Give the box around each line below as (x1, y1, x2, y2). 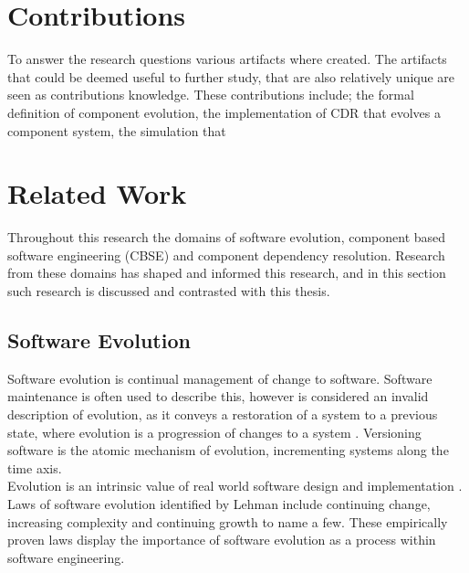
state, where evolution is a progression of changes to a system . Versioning (7, 422, 422, 441)
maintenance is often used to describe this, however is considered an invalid (7, 387, 429, 406)
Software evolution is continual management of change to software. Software (7, 368, 433, 387)
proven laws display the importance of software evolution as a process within (7, 530, 436, 549)
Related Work (7, 175, 187, 212)
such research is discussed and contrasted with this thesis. (7, 281, 330, 300)
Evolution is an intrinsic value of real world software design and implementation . (7, 476, 463, 495)
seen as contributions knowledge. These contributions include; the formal (7, 85, 414, 104)
